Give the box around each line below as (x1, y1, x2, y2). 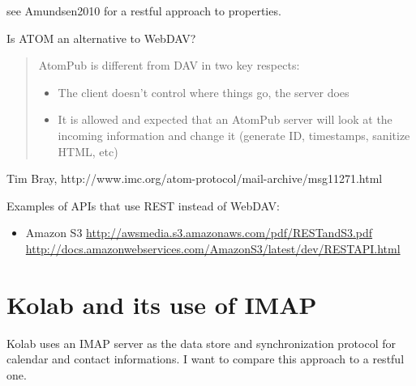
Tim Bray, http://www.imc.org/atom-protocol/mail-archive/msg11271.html (6, 170, 383, 187)
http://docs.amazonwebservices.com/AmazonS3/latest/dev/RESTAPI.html (25, 240, 401, 257)
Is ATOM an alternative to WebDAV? (6, 29, 196, 46)
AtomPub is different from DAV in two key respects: (38, 57, 300, 74)
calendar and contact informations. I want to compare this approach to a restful (6, 350, 405, 367)
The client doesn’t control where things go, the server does (58, 83, 350, 100)
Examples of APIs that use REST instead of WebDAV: (6, 197, 280, 214)
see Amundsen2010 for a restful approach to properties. (6, 2, 281, 19)
